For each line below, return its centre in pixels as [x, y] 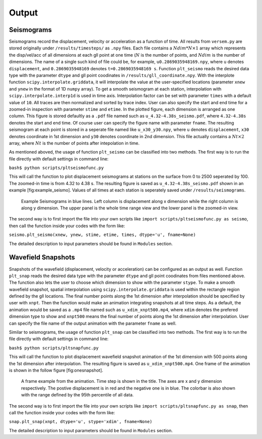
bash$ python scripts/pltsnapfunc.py [54, 348]
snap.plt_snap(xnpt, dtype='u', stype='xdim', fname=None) [81, 422]
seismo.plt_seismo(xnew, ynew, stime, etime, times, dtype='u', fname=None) [102, 235]
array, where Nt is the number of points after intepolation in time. [74, 143]
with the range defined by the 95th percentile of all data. [77, 395]
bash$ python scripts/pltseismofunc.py [56, 168]
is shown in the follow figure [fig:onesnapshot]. [56, 370]
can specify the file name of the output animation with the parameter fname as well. [93, 323]
